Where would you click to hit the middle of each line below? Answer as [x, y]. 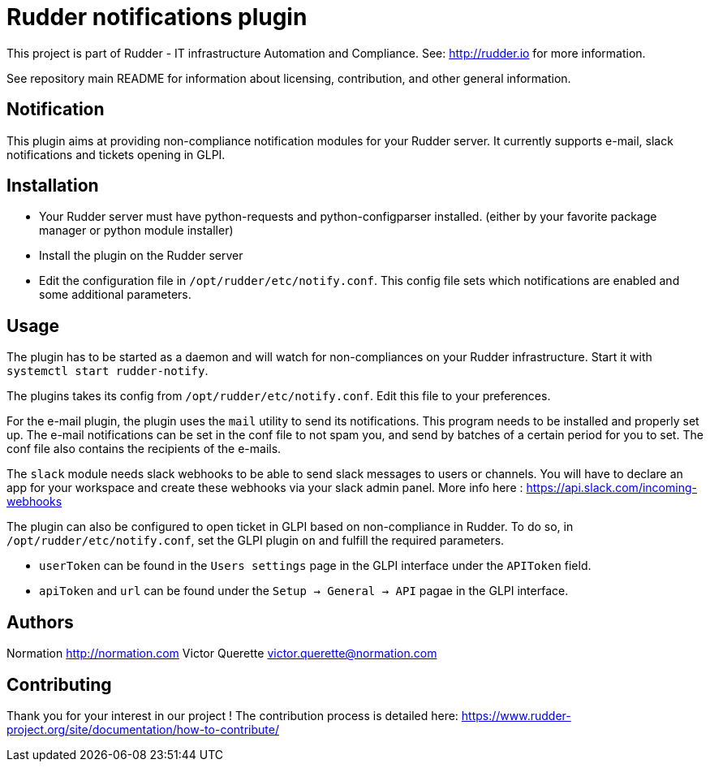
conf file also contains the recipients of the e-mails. [144, 449]
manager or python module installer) [136, 231]
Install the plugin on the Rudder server [141, 256]
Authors [40, 622]
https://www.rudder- [516, 715]
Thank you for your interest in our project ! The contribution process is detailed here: [232, 715]
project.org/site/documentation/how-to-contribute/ [143, 729]
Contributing [59, 684]
